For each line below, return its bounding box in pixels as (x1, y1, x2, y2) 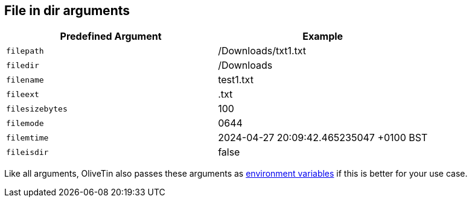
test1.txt (218, 74, 254, 86)
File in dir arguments (4, 3, 130, 18)
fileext (6, 89, 39, 99)
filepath (6, 46, 44, 55)
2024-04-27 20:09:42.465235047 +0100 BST (218, 131, 428, 144)
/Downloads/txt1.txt (218, 45, 307, 57)
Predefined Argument (60, 30, 162, 43)
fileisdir (6, 147, 49, 157)
